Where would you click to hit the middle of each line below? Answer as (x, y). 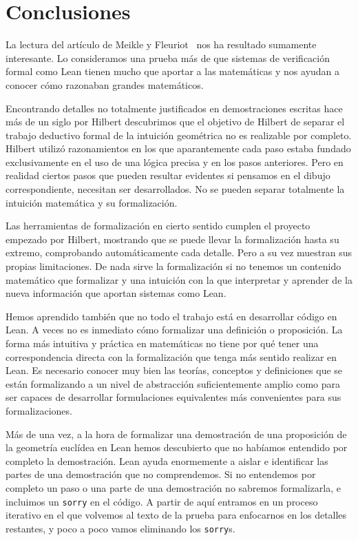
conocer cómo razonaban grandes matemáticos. (105, 84)
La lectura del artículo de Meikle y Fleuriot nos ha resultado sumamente (161, 44)
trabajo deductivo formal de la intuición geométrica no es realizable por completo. (179, 135)
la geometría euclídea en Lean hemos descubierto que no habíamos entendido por (177, 447)
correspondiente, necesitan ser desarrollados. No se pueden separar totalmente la (175, 189)
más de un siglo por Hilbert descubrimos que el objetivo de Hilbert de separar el (175, 122)
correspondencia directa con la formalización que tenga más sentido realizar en (171, 356)
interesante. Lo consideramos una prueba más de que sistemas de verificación (168, 58)
